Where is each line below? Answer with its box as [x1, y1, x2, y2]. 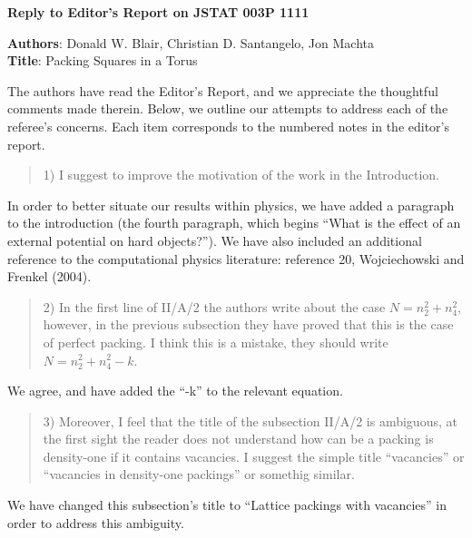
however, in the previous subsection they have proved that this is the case [43, 315, 454, 334]
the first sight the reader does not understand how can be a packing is [43, 429, 434, 448]
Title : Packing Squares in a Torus [7, 51, 198, 70]
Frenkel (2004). [7, 267, 92, 286]
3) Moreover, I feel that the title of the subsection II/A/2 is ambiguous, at [43, 411, 457, 430]
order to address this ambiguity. [7, 513, 184, 532]
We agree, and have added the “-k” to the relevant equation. [7, 381, 343, 400]
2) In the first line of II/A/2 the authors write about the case [43, 297, 386, 316]
